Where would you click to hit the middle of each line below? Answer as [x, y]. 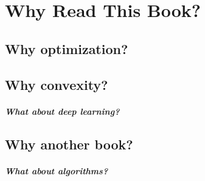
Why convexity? [57, 84]
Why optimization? [67, 48]
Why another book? [69, 144]
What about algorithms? [57, 170]
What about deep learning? [62, 111]
